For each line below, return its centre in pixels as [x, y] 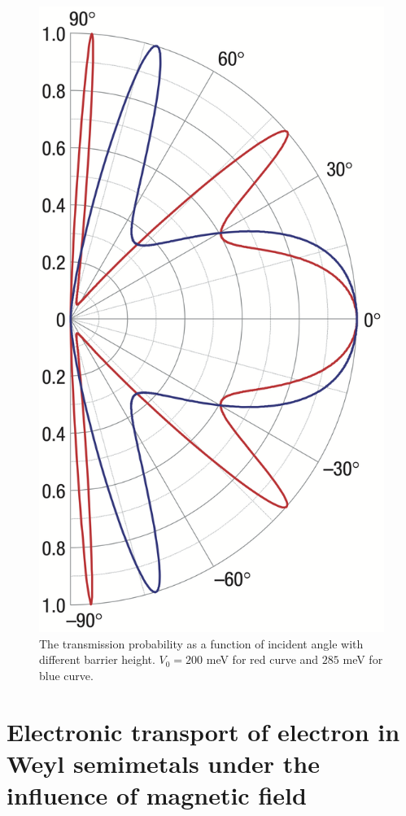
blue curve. [66, 675]
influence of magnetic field [157, 795]
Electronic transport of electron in [203, 731]
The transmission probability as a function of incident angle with [201, 643]
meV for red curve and [262, 659]
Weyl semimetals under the [163, 763]
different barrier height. [97, 659]
